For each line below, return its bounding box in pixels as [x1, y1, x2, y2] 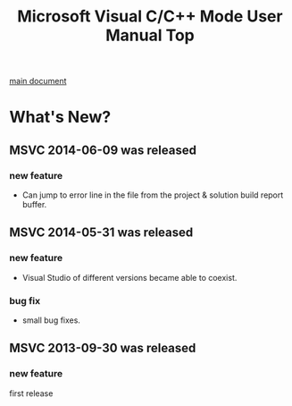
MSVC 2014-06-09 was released [9, 142, 196, 157]
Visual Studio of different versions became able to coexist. [21, 272, 238, 283]
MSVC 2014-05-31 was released [9, 225, 194, 241]
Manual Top [105, 25, 195, 46]
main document [9, 76, 67, 87]
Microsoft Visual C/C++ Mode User [17, 6, 283, 27]
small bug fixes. [21, 315, 80, 326]
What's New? [9, 107, 112, 127]
